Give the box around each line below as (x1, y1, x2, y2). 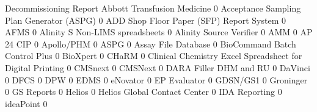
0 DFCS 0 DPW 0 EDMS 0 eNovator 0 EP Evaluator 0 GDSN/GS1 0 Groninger (5, 73, 308, 86)
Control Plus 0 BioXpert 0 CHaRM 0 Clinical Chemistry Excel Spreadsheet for (5, 49, 302, 62)
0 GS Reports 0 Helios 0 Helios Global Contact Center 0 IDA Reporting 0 (5, 85, 282, 98)
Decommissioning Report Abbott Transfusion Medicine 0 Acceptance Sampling (5, 2, 301, 14)
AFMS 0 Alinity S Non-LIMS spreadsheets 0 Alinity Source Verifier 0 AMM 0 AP (5, 26, 313, 38)
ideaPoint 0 (5, 97, 48, 110)
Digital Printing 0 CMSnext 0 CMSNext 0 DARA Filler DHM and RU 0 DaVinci (5, 61, 310, 74)
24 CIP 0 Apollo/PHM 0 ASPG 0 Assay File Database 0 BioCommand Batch (5, 37, 296, 50)
